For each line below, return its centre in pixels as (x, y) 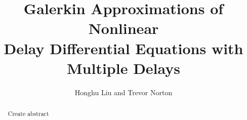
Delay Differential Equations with (124, 48)
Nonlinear (124, 28)
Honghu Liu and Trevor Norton (124, 92)
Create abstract (28, 114)
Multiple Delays (123, 68)
